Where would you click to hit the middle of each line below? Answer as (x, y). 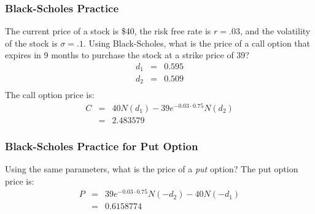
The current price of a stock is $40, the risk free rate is (108, 31)
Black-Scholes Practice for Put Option (102, 146)
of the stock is (31, 43)
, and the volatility (275, 31)
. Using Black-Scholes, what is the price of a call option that (197, 43)
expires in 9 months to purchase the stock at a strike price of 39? (127, 55)
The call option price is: (50, 94)
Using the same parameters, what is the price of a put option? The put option (152, 168)
